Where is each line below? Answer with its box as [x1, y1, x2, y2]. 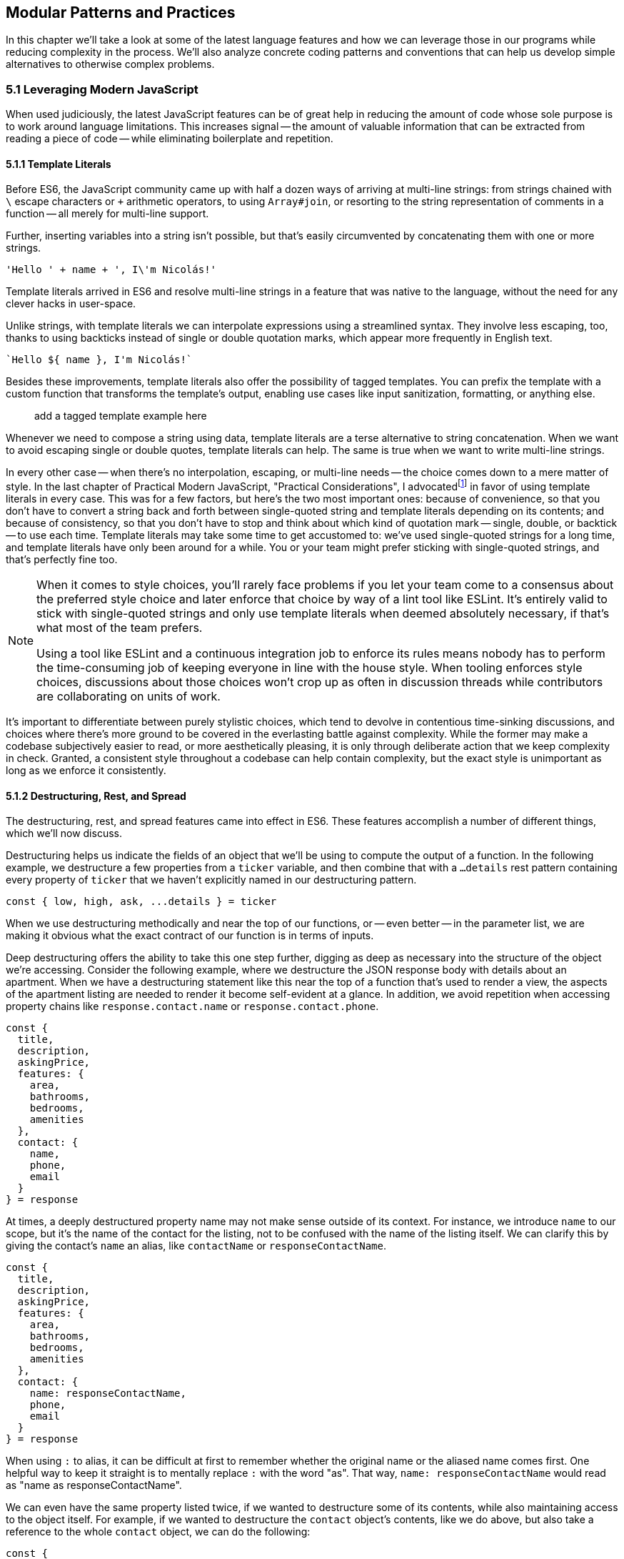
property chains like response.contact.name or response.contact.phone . [6, 1000, 379, 1013]
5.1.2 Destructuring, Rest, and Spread [6, 789, 186, 802]
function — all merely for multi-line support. [6, 207, 209, 220]
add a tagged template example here [34, 410, 207, 422]
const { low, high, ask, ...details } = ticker [6, 896, 277, 908]
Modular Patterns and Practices [6, 4, 236, 21]
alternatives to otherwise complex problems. [6, 58, 215, 71]
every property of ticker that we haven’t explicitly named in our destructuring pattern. [6, 873, 417, 886]
